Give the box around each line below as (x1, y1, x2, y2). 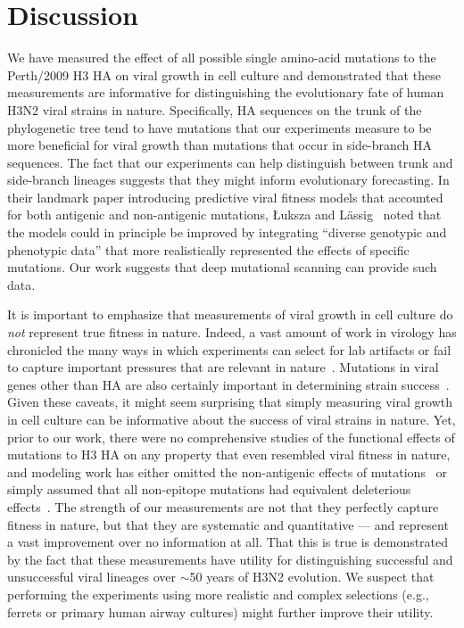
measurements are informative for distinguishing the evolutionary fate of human (7, 83, 444, 102)
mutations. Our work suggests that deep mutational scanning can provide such (7, 258, 437, 277)
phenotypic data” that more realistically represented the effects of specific (7, 240, 410, 259)
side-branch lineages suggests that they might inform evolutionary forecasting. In (7, 170, 450, 189)
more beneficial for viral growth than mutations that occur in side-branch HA (7, 136, 433, 154)
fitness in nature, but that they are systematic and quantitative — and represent (7, 515, 449, 533)
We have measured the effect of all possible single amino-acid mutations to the (7, 48, 436, 67)
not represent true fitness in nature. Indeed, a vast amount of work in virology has (7, 323, 457, 342)
